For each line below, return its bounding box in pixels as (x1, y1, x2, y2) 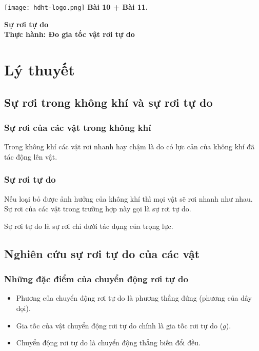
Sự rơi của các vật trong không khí (4, 121, 151, 133)
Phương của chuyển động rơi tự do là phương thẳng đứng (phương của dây (16, 292, 252, 303)
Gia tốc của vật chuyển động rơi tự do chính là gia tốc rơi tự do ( (16, 320, 223, 330)
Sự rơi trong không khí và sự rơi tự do (4, 94, 213, 110)
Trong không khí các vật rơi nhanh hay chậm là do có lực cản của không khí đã (4, 141, 255, 152)
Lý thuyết (4, 59, 75, 80)
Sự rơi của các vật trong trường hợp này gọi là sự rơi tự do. (4, 203, 191, 214)
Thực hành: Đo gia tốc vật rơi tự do (4, 29, 135, 40)
